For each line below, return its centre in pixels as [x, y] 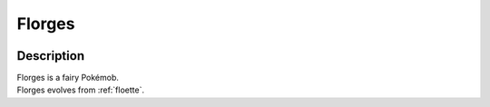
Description [51, 56]
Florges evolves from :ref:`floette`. [81, 90]
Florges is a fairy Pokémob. [68, 78]
